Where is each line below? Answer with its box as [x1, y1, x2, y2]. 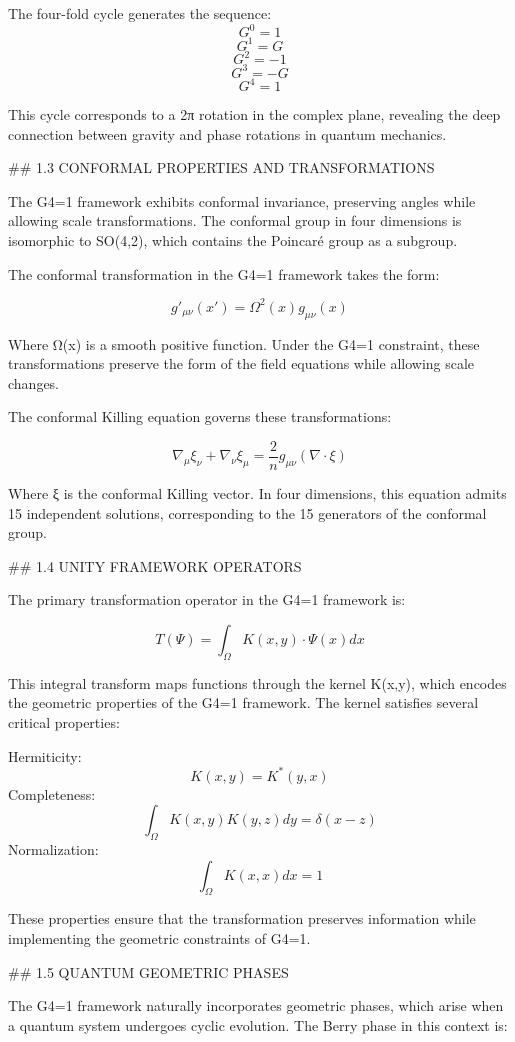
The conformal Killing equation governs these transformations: [8, 406, 392, 427]
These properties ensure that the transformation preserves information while [8, 908, 476, 929]
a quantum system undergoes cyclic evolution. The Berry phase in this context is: [8, 1014, 508, 1035]
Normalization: [8, 839, 99, 860]
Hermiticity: [8, 745, 82, 766]
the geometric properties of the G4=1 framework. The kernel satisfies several [8, 692, 479, 713]
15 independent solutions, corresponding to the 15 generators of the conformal [8, 502, 487, 523]
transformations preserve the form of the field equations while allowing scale [8, 353, 475, 374]
